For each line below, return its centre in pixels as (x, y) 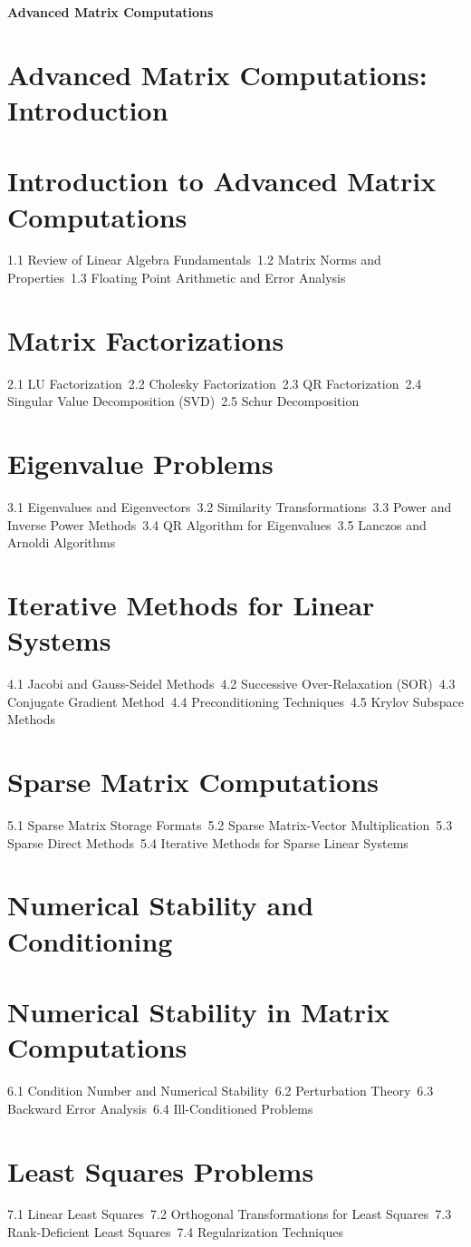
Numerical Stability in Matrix (199, 1012)
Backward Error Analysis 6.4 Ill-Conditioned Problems (160, 1108)
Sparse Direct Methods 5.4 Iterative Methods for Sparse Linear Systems (208, 842)
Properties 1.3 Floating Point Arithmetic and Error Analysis (177, 278)
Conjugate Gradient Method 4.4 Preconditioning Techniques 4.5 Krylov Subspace (235, 701)
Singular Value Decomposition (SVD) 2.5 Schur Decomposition (183, 401)
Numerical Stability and (161, 905)
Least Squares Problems (161, 1170)
